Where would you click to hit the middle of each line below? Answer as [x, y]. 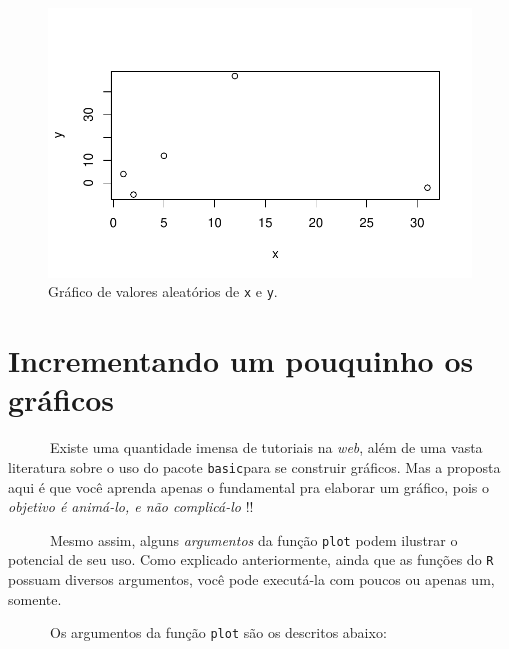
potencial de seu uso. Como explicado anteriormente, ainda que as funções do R [251, 559]
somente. [35, 598]
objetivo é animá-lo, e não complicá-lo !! [131, 506]
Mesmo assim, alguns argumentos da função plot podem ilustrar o [253, 539]
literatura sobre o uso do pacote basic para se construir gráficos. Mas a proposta [254, 466]
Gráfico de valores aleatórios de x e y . [163, 291]
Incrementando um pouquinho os [241, 360]
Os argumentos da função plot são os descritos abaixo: [218, 632]
